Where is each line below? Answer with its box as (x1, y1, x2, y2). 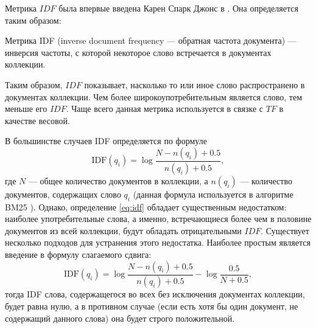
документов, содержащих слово (5, 187, 121, 200)
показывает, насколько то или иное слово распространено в (84, 78, 305, 91)
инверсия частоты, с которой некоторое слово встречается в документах (5, 46, 272, 58)
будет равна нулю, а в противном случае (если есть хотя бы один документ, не (5, 300, 298, 313)
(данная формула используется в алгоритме (133, 187, 293, 200)
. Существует (261, 224, 309, 237)
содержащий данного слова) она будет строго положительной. (5, 311, 235, 324)
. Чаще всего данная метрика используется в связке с (66, 102, 264, 115)
